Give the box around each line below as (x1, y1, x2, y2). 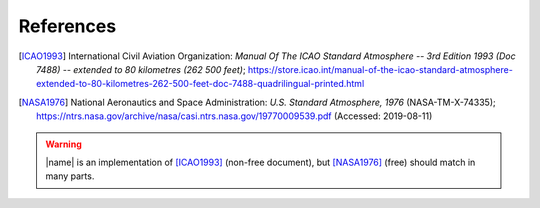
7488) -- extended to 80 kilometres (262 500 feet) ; (36, 63, 246, 75)
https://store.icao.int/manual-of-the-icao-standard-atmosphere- (247, 63, 514, 75)
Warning (45, 138, 82, 150)
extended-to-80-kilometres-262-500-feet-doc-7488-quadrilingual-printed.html (36, 78, 365, 90)
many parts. (45, 170, 95, 182)
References (18, 15, 117, 37)
